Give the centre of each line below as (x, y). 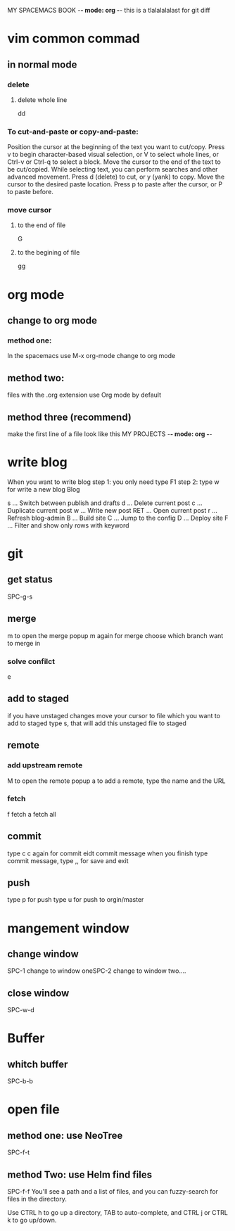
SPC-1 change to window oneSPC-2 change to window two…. (97, 971)
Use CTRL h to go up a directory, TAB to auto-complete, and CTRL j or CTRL (118, 1213)
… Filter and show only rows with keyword (68, 525)
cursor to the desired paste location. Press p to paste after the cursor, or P (115, 184)
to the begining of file (49, 253)
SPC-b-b (20, 1081)
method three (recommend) (69, 417)
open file (33, 1110)
